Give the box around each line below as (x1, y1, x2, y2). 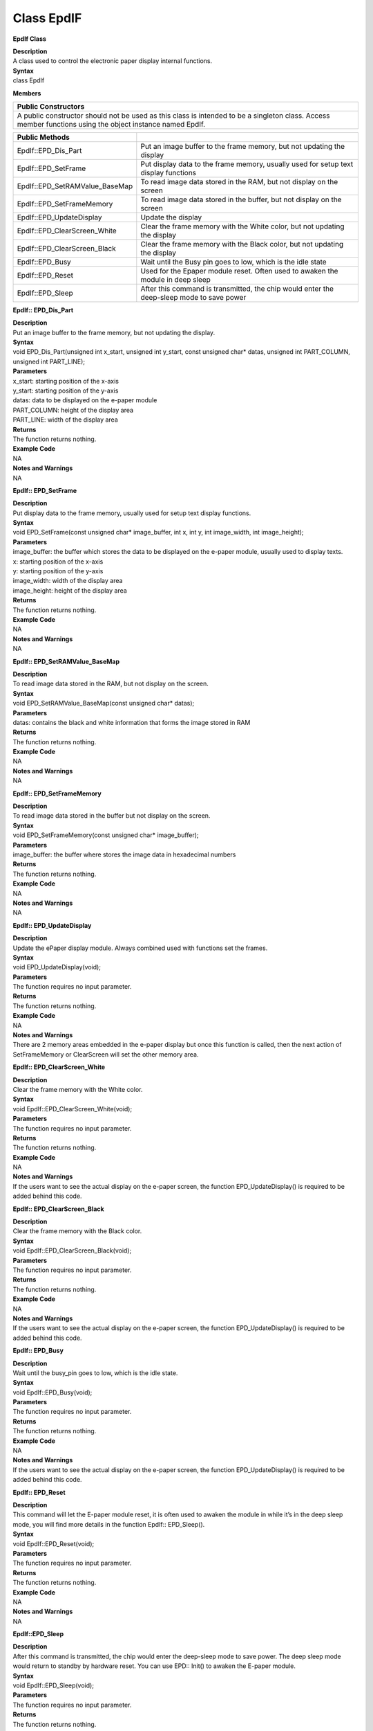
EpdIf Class (12, 35, 46, 43)
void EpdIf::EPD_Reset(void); (12, 1539, 95, 1548)
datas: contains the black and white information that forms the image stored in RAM (12, 718, 251, 726)
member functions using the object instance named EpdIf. (17, 119, 206, 129)
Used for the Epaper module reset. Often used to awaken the (140, 266, 338, 276)
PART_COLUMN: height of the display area (12, 406, 134, 414)
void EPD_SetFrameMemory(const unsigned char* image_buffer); (12, 831, 200, 839)
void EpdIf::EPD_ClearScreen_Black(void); (12, 1246, 132, 1255)
